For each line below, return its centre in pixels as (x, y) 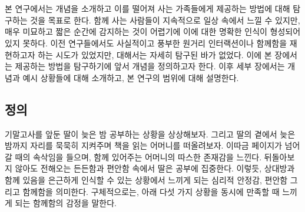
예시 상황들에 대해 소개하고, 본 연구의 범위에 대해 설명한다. (131, 77)
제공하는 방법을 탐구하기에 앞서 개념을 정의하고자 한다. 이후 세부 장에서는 (150, 66)
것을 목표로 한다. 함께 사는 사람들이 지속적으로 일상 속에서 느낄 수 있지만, (165, 20)
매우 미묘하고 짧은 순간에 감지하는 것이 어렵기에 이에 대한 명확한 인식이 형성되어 (153, 31)
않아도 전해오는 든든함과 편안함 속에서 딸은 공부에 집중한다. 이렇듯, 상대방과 (155, 168)
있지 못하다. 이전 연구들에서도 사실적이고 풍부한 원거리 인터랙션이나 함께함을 (146, 43)
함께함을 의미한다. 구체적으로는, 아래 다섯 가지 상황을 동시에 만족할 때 (151, 191)
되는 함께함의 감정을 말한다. (66, 203)
